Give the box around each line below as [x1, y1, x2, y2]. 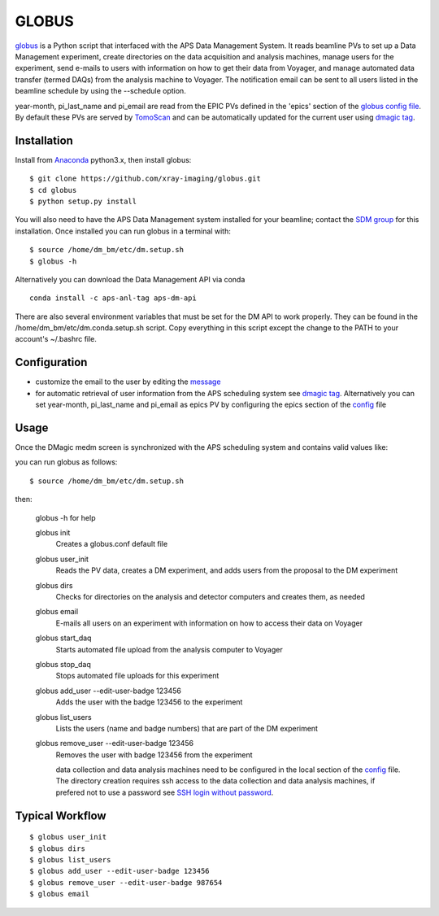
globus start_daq [35, 633, 92, 643]
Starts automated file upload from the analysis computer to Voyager [55, 644, 284, 654]
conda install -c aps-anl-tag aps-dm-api [29, 294, 197, 303]
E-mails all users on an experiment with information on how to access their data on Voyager [55, 618, 363, 628]
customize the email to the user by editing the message [35, 377, 221, 386]
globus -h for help [35, 513, 96, 522]
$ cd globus [29, 185, 77, 194]
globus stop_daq [35, 659, 91, 669]
